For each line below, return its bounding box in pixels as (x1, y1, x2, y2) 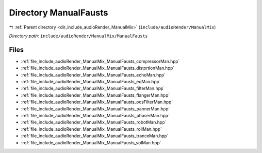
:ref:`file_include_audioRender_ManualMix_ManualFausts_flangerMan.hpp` (21, 92, 170, 98)
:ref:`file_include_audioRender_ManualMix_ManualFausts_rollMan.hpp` (21, 126, 162, 132)
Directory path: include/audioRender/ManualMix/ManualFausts (9, 33, 148, 39)
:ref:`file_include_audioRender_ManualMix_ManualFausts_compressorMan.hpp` (21, 58, 180, 64)
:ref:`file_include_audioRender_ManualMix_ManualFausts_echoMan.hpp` (21, 72, 166, 77)
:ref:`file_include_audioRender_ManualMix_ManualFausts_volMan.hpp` (21, 139, 161, 145)
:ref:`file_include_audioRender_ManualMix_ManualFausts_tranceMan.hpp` (21, 133, 168, 139)
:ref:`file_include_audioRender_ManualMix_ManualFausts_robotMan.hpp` (21, 119, 167, 125)
